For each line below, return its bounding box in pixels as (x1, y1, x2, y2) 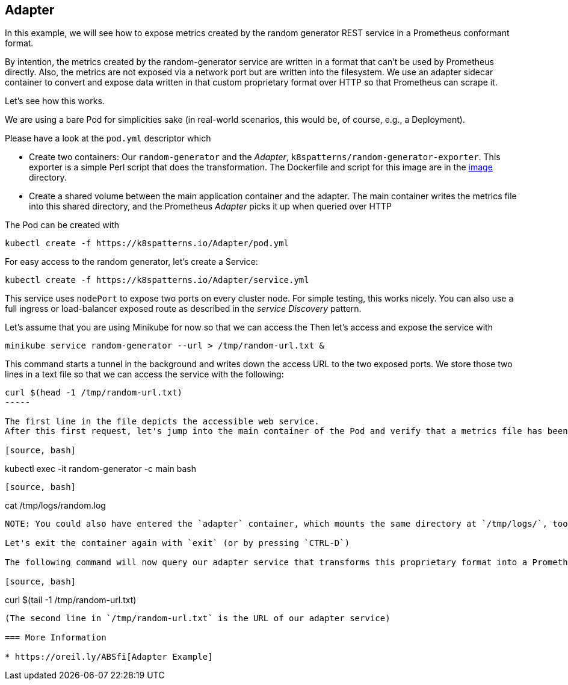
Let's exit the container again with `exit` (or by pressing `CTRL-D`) (5, 538, 350, 548)
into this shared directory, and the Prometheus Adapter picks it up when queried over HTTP (29, 201, 392, 212)
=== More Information (5, 633, 106, 643)
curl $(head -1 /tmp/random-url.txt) (5, 388, 183, 398)
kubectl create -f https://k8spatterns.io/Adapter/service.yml (5, 275, 309, 285)
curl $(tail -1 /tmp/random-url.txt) (5, 595, 137, 606)
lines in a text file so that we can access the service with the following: (5, 369, 284, 380)
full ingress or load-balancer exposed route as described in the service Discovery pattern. (5, 303, 362, 314)
